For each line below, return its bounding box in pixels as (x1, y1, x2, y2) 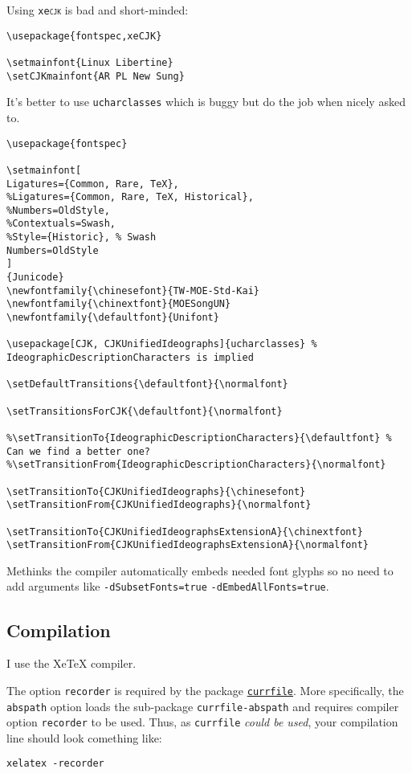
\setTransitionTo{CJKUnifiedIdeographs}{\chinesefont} (6, 485, 306, 497)
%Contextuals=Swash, (6, 218, 116, 230)
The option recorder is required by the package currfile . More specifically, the (6, 681, 404, 698)
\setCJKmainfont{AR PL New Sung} (6, 70, 185, 82)
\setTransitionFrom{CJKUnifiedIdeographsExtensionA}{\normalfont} (6, 539, 369, 551)
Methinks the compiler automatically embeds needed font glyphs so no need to (6, 562, 394, 579)
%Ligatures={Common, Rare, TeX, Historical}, (6, 191, 254, 203)
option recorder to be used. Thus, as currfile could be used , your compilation (6, 714, 398, 730)
